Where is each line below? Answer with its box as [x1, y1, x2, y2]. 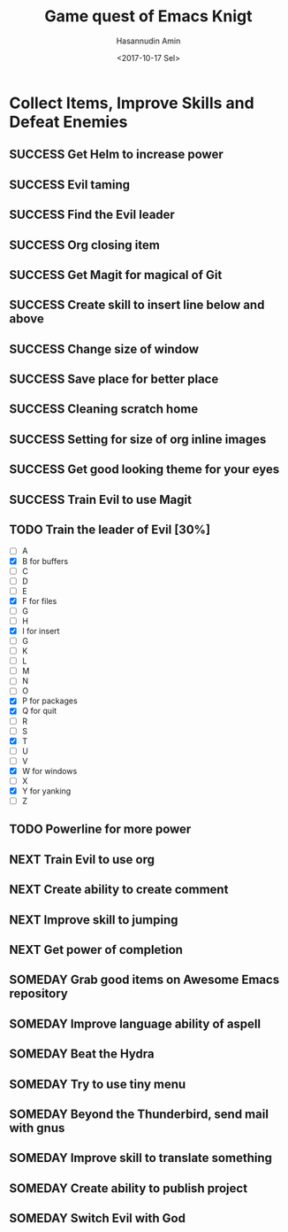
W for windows [21, 765, 78, 776]
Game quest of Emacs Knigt [43, 6, 254, 27]
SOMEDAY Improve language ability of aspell [9, 1016, 261, 1031]
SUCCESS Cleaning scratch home [9, 401, 199, 417]
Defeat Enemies [9, 112, 128, 132]
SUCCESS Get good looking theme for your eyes [9, 462, 280, 477]
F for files [21, 595, 57, 606]
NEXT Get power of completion [9, 942, 184, 957]
